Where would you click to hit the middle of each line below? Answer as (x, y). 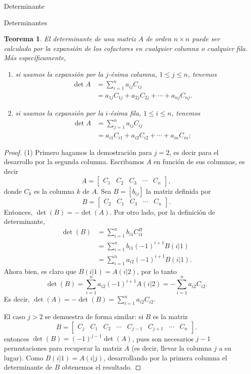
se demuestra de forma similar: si (94, 316)
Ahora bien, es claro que (40, 271)
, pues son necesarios (163, 338)
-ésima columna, (133, 74)
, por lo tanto (157, 271)
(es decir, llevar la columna (172, 348)
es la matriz (170, 316)
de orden (159, 39)
